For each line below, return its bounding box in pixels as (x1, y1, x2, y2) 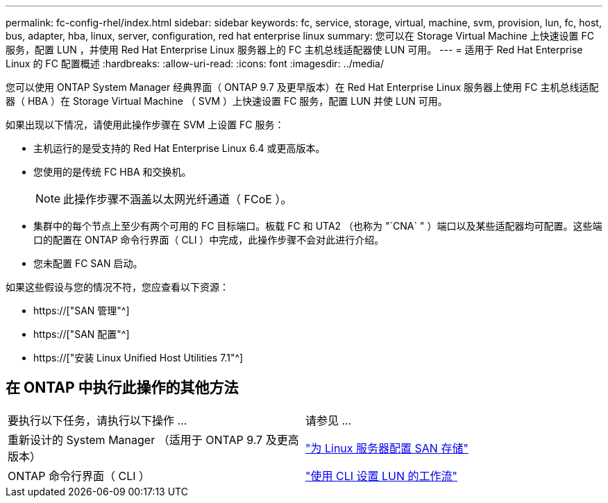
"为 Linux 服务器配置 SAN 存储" (305, 441, 468, 455)
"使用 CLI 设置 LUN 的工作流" (305, 468, 457, 483)
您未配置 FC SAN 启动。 (33, 257, 143, 269)
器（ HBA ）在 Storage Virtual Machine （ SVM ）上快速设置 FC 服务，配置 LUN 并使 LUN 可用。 (6, 95, 448, 107)
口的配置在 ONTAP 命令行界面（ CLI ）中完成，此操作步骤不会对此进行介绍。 (33, 234, 385, 246)
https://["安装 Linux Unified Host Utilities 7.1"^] (33, 352, 244, 364)
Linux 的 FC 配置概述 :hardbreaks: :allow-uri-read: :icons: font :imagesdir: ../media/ (6, 58, 385, 69)
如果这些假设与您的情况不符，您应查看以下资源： (6, 281, 229, 293)
